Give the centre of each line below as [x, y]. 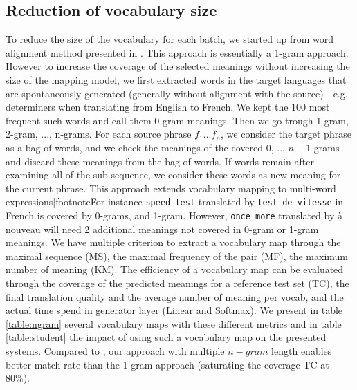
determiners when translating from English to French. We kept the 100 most [168, 107]
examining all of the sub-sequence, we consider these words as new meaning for [173, 175]
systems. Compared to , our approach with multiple [115, 350]
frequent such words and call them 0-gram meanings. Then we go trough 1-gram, [177, 120]
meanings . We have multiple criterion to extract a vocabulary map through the [173, 242]
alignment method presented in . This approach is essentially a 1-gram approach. [177, 52]
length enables [302, 350]
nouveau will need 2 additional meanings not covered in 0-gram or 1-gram [162, 229]
